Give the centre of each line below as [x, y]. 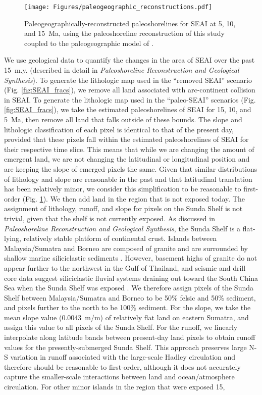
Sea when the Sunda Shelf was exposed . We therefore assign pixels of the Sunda [129, 288]
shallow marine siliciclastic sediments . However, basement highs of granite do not [131, 258]
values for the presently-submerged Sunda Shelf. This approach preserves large [125, 347]
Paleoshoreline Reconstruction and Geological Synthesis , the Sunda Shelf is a [122, 228]
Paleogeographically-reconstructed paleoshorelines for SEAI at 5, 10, [130, 23]
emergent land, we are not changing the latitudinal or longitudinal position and [127, 159]
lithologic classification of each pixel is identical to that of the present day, [119, 129]
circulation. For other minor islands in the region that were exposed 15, [115, 387]
